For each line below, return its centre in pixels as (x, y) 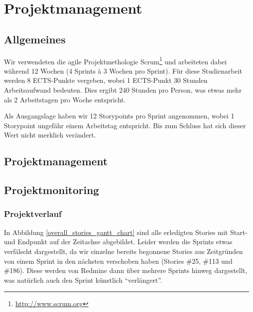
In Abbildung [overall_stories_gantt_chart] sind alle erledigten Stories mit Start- (126, 232)
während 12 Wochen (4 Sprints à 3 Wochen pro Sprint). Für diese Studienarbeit (123, 70)
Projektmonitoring (52, 190)
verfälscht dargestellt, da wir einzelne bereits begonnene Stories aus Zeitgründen (124, 251)
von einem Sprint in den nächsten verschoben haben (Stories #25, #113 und (118, 261)
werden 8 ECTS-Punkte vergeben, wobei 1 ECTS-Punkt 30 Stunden (106, 80)
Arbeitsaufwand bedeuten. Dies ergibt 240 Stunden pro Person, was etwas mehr (123, 90)
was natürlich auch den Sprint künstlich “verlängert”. (83, 280)
